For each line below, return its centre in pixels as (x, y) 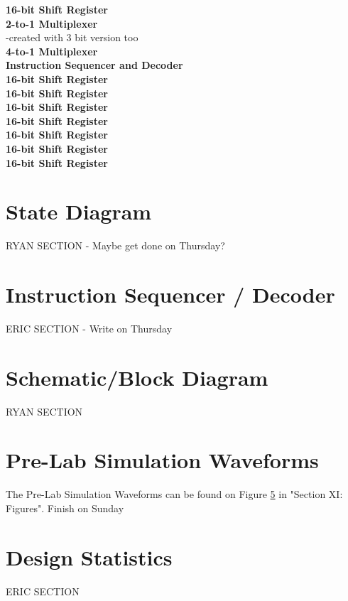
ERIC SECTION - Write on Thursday (89, 328)
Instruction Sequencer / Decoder (170, 294)
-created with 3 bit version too (72, 37)
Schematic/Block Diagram (137, 377)
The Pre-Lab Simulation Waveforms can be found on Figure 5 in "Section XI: (174, 494)
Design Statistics (89, 557)
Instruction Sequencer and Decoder (94, 65)
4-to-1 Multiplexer (52, 51)
